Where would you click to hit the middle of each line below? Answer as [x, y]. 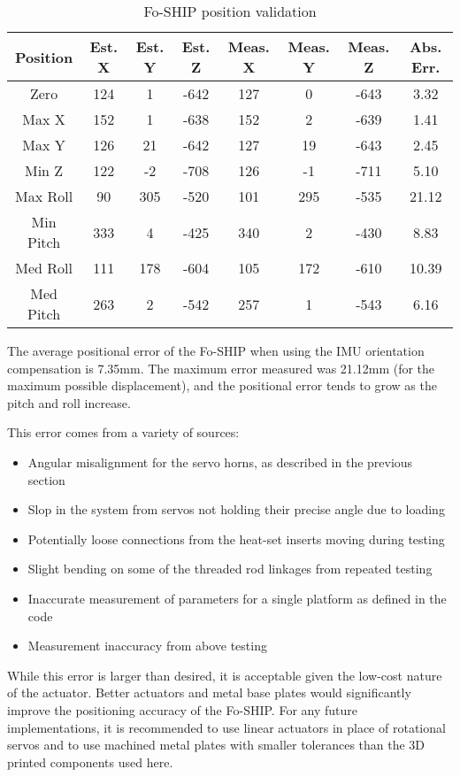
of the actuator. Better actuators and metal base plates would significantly [209, 692]
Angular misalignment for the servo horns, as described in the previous [220, 462]
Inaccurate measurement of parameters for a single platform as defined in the [237, 598]
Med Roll [44, 268]
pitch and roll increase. [69, 402]
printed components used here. [90, 762]
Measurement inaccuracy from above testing [147, 646]
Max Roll [44, 196]
